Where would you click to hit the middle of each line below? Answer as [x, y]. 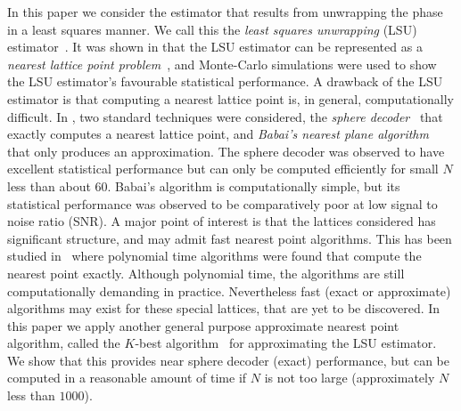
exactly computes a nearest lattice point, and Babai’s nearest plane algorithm [218, 134]
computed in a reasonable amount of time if [127, 378]
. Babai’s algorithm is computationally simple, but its [254, 185]
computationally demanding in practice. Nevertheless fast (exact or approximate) [229, 290]
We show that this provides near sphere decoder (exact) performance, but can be [228, 360]
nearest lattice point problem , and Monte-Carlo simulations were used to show [222, 64]
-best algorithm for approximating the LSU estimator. [286, 343]
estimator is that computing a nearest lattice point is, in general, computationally [230, 98]
